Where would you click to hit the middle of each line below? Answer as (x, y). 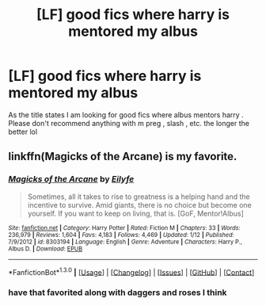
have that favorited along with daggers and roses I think (118, 293)
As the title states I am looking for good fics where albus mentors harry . (126, 115)
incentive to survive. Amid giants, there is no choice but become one (139, 205)
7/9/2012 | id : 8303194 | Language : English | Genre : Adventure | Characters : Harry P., (125, 242)
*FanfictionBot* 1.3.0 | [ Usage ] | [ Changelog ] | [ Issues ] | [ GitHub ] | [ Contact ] (131, 271)
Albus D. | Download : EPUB (46, 249)
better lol (23, 132)
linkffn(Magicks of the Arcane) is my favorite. (123, 157)
